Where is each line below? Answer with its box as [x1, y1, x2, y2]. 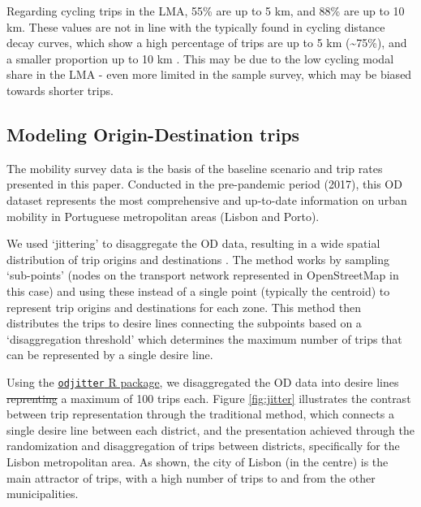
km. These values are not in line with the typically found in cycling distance [6, 18, 385, 35]
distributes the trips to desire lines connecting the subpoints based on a [6, 314, 362, 331]
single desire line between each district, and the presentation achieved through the [6, 421, 415, 438]
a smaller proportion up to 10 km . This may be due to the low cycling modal [6, 50, 394, 67]
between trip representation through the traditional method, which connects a [6, 405, 394, 422]
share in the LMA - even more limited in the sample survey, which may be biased [6, 66, 412, 83]
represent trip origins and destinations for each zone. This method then [6, 298, 361, 315]
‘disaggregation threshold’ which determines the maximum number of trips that [6, 330, 402, 347]
